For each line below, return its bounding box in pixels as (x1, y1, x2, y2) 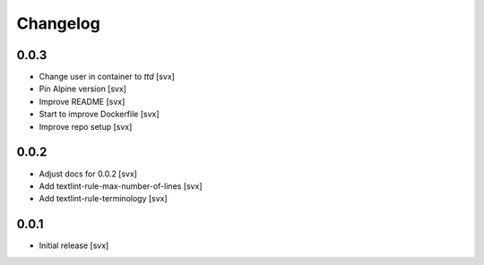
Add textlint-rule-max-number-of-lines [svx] (39, 180, 203, 192)
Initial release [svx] (39, 240, 109, 251)
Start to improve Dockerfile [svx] (39, 108, 160, 120)
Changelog (16, 13, 100, 33)
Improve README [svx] (39, 96, 125, 107)
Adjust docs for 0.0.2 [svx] (39, 168, 138, 179)
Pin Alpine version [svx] (39, 83, 127, 94)
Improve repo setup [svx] (39, 121, 133, 132)
